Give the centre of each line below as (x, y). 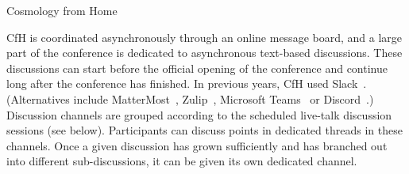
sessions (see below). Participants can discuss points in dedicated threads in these (204, 130)
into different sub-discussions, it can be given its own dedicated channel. (182, 161)
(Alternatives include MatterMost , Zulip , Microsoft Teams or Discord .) (190, 98)
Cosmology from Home (62, 10)
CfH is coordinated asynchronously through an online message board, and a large (204, 37)
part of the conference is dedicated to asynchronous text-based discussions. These (204, 53)
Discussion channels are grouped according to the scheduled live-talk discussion (199, 114)
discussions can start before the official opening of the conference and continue (197, 68)
